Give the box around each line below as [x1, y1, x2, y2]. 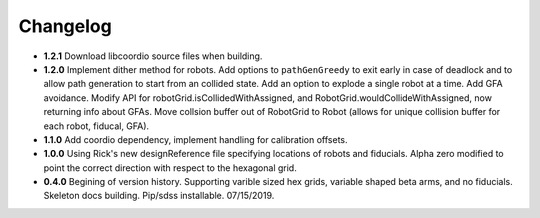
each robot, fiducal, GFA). [43, 120, 150, 132]
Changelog [18, 15, 112, 37]
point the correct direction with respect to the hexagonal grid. [43, 161, 297, 174]
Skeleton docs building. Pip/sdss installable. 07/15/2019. [43, 190, 275, 202]
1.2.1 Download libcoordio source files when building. [43, 50, 263, 62]
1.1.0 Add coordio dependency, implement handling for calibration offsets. [43, 133, 348, 145]
